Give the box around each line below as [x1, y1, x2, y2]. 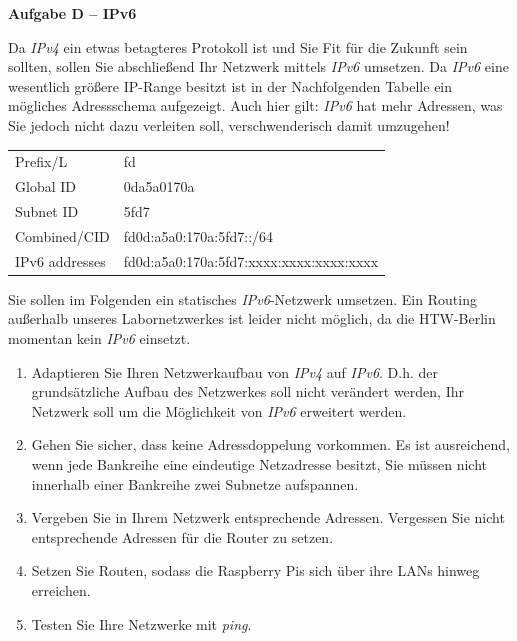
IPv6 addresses [15, 250, 106, 271]
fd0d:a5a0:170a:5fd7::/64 [123, 225, 274, 246]
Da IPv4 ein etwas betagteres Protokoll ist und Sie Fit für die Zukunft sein [8, 36, 468, 57]
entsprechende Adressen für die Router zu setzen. [31, 526, 334, 547]
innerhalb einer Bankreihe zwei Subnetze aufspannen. [31, 473, 359, 494]
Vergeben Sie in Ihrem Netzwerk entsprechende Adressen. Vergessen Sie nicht [31, 507, 505, 528]
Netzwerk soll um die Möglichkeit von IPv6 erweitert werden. [31, 400, 407, 421]
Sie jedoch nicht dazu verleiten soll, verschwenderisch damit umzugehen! [8, 114, 450, 135]
